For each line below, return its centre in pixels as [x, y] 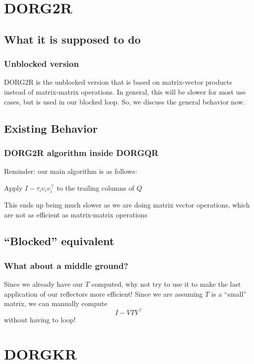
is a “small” [229, 293]
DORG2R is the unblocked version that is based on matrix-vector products [118, 82]
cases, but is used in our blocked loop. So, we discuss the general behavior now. [125, 101]
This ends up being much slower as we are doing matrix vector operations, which [127, 204]
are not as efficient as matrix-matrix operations [76, 214]
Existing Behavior [51, 128]
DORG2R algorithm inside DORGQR [81, 152]
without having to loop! [40, 320]
